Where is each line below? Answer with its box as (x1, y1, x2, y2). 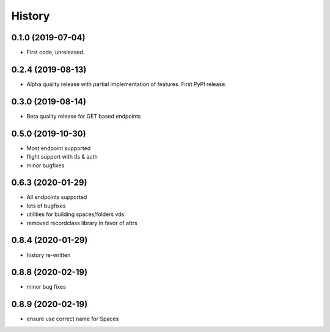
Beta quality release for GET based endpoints (26, 112, 141, 120)
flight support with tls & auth (26, 153, 98, 161)
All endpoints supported (26, 193, 87, 201)
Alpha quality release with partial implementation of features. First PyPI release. (26, 80, 227, 88)
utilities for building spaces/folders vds (26, 211, 125, 218)
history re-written (26, 251, 71, 259)
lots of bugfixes (26, 202, 66, 209)
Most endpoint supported (26, 144, 91, 152)
